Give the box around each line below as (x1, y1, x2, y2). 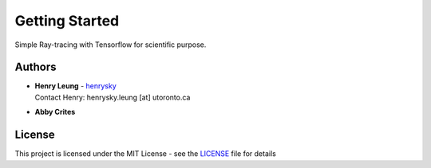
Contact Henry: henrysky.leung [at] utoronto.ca (34, 92, 191, 102)
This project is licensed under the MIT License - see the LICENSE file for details (14, 149, 277, 158)
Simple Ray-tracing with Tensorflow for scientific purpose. (14, 40, 207, 49)
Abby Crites (34, 107, 76, 117)
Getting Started (14, 12, 120, 29)
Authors (14, 61, 57, 74)
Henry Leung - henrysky (34, 81, 117, 91)
